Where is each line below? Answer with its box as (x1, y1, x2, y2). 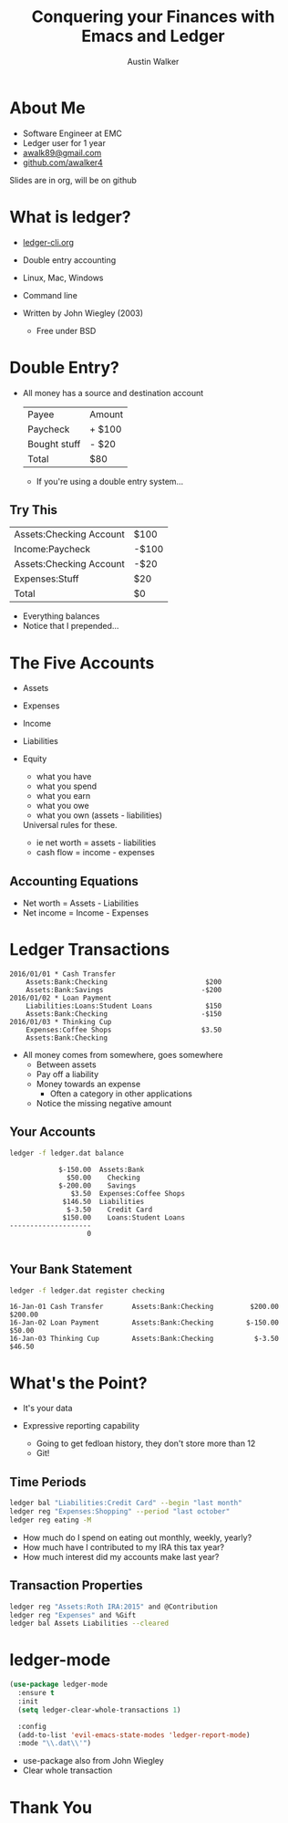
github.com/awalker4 (22, 157, 103, 168)
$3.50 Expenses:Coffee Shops (70, 1189, 185, 1198)
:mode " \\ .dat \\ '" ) (17, 1739, 92, 1748)
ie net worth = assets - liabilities (36, 837, 157, 848)
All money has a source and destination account (22, 387, 204, 398)
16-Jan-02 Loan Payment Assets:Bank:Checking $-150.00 (9, 1318, 280, 1327)
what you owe (36, 801, 89, 812)
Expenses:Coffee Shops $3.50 (26, 1025, 222, 1035)
